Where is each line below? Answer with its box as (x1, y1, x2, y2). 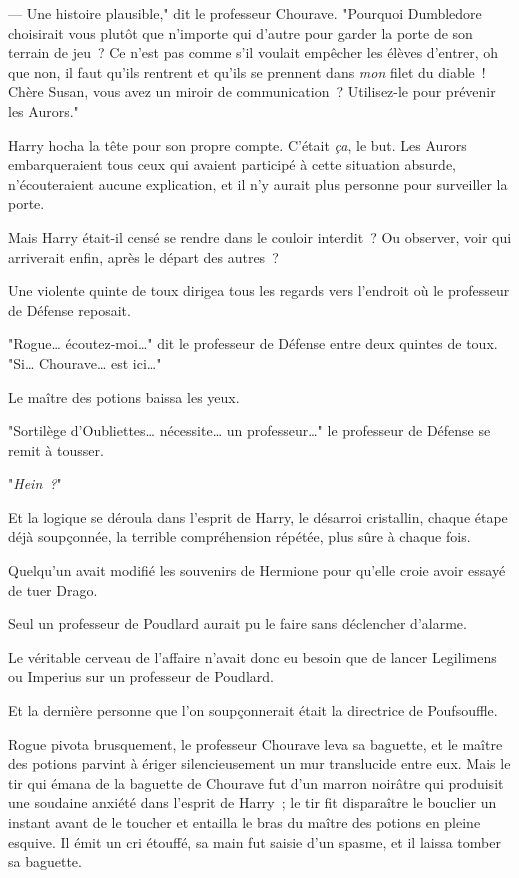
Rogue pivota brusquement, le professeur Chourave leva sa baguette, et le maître (8, 733, 503, 754)
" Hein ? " (8, 473, 62, 494)
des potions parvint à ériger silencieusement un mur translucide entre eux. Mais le (8, 753, 511, 774)
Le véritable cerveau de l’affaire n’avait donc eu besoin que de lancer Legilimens (8, 646, 497, 667)
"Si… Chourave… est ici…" (8, 352, 162, 373)
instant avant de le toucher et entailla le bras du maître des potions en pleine (8, 812, 481, 832)
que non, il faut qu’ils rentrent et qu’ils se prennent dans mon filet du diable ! (8, 61, 486, 82)
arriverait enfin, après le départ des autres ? (8, 246, 279, 267)
